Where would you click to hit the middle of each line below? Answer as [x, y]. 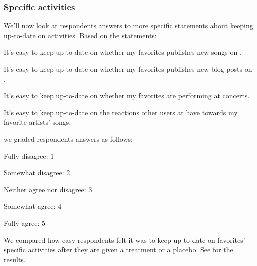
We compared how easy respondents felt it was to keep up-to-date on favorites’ [125, 239]
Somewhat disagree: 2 [37, 172]
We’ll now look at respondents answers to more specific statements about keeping [128, 26]
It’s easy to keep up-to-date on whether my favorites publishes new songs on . [123, 52]
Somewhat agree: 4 [33, 206]
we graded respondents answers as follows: [68, 138]
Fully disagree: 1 [29, 155]
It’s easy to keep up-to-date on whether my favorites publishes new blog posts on [128, 69]
